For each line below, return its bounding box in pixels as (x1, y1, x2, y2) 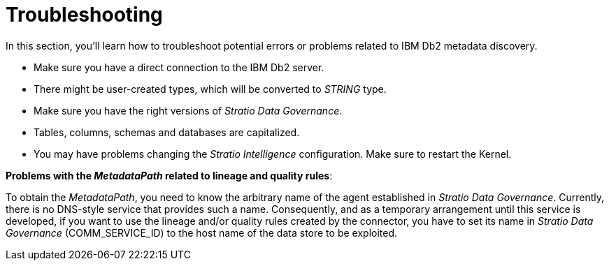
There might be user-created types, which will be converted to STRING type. (34, 82, 387, 95)
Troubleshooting (6, 3, 163, 27)
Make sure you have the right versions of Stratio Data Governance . (34, 104, 343, 117)
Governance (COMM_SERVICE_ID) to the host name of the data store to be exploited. (6, 226, 398, 239)
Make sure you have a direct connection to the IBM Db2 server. (34, 61, 324, 73)
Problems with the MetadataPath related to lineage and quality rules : (6, 169, 333, 182)
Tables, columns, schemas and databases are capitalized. (34, 126, 300, 138)
